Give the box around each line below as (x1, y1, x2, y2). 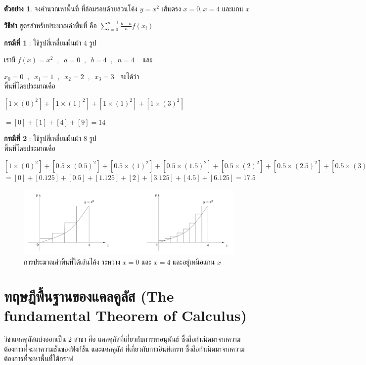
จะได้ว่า (120, 71, 139, 81)
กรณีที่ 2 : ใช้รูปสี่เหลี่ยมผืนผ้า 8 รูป (4, 133, 96, 143)
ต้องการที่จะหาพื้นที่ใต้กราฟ (4, 353, 73, 364)
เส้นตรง (161, 3, 181, 13)
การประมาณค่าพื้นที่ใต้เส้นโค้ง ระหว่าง (24, 257, 120, 267)
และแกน (222, 3, 244, 13)
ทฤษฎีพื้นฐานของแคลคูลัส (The (4, 285, 174, 306)
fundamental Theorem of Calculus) (4, 305, 247, 325)
